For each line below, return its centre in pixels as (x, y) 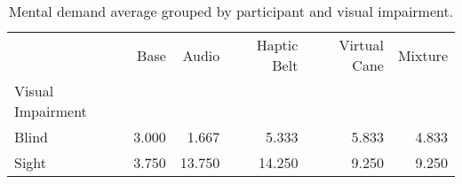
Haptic (277, 45)
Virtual (361, 45)
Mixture (422, 55)
